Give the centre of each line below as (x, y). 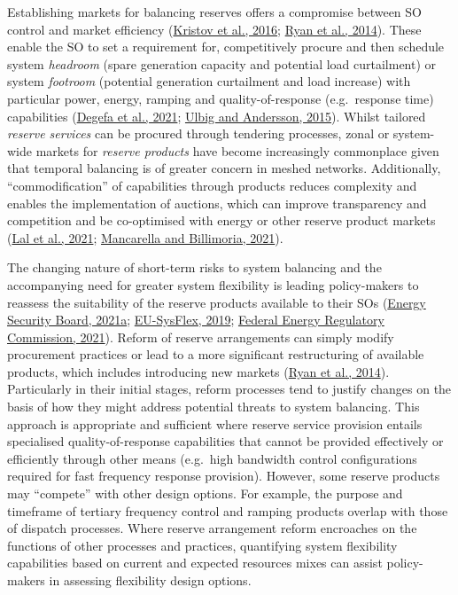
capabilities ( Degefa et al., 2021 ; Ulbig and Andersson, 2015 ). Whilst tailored (217, 116)
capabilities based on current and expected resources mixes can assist (195, 563)
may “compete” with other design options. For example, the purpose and (205, 493)
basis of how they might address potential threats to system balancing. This (213, 407)
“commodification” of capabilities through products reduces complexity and (212, 185)
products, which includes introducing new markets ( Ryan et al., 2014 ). (198, 371)
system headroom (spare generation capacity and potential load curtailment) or (222, 63)
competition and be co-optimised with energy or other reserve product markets (221, 220)
